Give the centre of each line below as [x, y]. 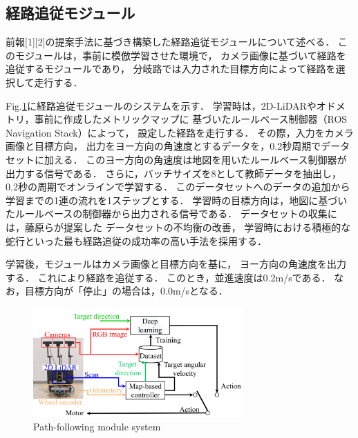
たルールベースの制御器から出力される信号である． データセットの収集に [171, 213]
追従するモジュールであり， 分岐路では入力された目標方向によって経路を [171, 69]
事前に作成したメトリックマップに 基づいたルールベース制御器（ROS [191, 119]
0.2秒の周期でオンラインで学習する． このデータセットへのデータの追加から [178, 187]
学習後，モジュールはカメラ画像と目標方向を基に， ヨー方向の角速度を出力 [176, 264]
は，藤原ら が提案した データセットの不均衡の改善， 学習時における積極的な [178, 227]
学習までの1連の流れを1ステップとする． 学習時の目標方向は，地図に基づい [177, 200]
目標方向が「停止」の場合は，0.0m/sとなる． [126, 291]
